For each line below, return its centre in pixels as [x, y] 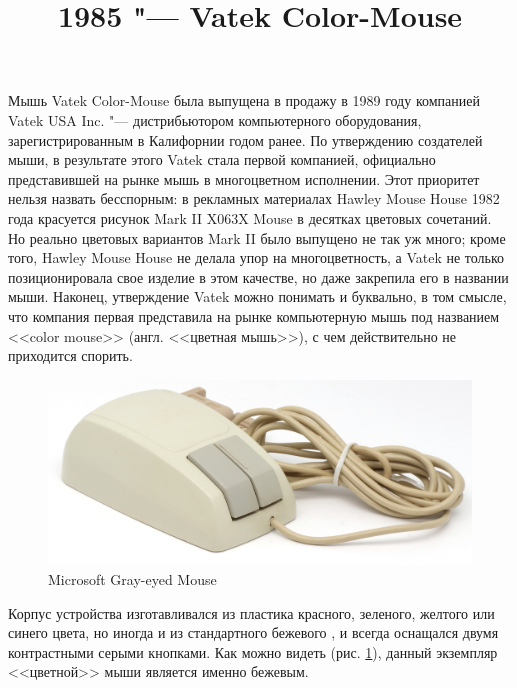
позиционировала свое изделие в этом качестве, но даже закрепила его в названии [258, 276]
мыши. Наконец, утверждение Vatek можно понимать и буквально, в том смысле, [257, 296]
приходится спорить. [70, 355]
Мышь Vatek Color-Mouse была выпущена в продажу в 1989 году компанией [244, 100]
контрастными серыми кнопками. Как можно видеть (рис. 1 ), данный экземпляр [253, 651]
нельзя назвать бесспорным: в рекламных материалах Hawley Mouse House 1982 [254, 198]
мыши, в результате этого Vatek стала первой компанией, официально [222, 159]
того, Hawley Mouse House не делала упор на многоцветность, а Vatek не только [256, 257]
